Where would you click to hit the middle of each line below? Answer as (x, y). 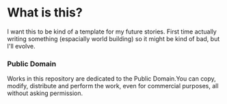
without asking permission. (45, 93)
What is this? (45, 13)
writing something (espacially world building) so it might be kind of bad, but (113, 38)
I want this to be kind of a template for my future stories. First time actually (112, 31)
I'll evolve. (21, 46)
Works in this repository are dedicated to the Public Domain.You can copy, (112, 79)
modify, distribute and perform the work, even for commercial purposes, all (113, 86)
